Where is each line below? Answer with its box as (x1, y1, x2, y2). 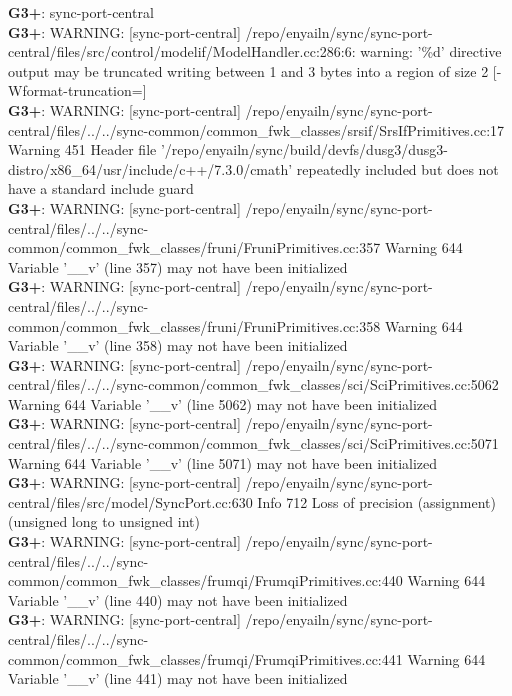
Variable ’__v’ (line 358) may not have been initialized (8, 335, 348, 356)
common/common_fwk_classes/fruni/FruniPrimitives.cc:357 (8, 237, 381, 258)
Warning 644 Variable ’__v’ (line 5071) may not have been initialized (8, 452, 438, 473)
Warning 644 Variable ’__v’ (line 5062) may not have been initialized (8, 393, 438, 414)
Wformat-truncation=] (8, 80, 147, 101)
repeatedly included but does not (296, 158, 499, 179)
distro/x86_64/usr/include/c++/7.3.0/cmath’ (8, 158, 293, 179)
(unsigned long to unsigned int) (8, 511, 200, 532)
